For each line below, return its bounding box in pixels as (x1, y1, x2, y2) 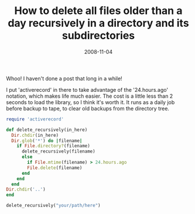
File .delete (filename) (27, 165, 83, 171)
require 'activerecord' (6, 116, 64, 122)
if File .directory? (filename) (16, 143, 91, 149)
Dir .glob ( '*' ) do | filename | (11, 137, 83, 144)
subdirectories (61, 29, 135, 42)
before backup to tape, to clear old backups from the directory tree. (6, 105, 170, 112)
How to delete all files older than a (14, 4, 183, 18)
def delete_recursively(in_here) (6, 127, 88, 133)
